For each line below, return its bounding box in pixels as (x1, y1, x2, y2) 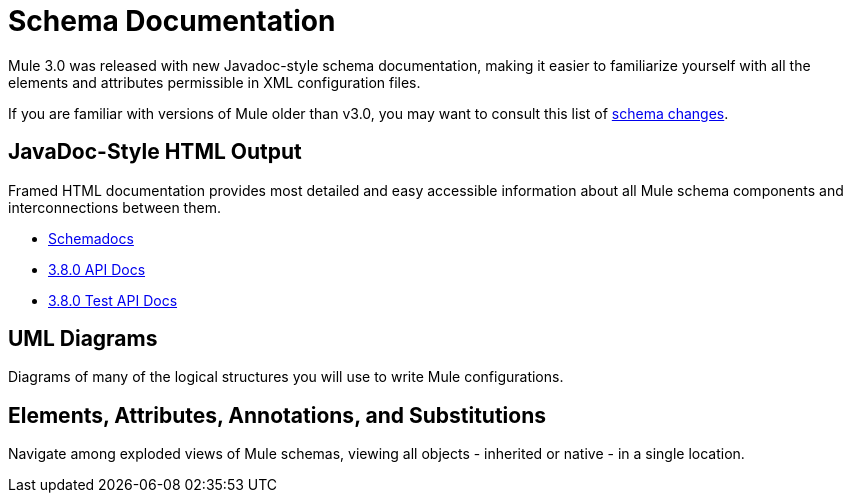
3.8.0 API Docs (48, 260, 146, 278)
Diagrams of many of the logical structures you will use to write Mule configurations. (8, 368, 564, 386)
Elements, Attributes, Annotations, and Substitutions (8, 402, 547, 428)
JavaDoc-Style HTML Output (8, 139, 302, 165)
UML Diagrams (8, 326, 158, 352)
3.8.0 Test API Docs (48, 291, 178, 309)
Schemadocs (48, 229, 134, 247)
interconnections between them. (8, 198, 221, 216)
